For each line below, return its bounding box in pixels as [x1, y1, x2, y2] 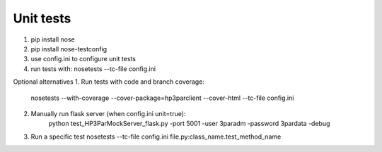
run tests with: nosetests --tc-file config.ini [30, 64, 156, 73]
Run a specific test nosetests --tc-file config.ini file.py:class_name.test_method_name [30, 132, 282, 141]
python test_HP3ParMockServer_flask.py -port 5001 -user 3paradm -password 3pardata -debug [48, 120, 330, 128]
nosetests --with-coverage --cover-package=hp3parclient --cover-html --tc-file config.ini [30, 94, 294, 102]
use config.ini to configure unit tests [30, 55, 136, 63]
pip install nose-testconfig [30, 44, 108, 53]
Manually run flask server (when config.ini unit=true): [30, 109, 186, 118]
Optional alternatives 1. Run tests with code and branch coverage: [13, 77, 205, 86]
